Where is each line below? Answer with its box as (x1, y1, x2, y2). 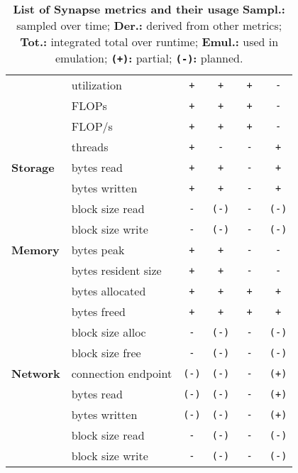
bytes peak (71, 241, 125, 258)
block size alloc (71, 324, 146, 340)
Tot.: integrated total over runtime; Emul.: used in (20, 33, 279, 50)
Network (11, 365, 60, 381)
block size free (71, 344, 141, 361)
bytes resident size (71, 262, 162, 278)
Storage (11, 159, 55, 175)
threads (71, 138, 109, 155)
